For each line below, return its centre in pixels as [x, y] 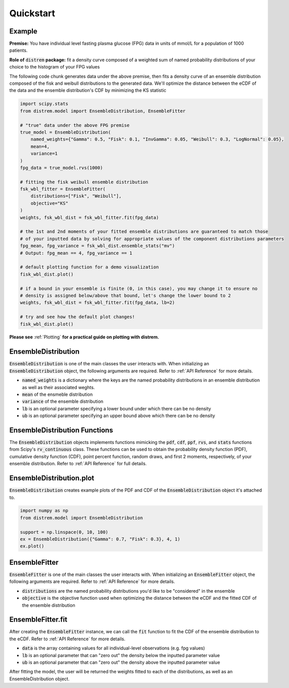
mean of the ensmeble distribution [57, 394]
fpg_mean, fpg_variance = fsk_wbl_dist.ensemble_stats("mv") [97, 246]
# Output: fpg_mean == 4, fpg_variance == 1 [76, 253]
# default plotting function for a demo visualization [89, 267]
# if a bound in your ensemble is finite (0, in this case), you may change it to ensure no [139, 288]
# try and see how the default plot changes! [77, 317]
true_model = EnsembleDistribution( [66, 132]
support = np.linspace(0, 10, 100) [64, 532]
